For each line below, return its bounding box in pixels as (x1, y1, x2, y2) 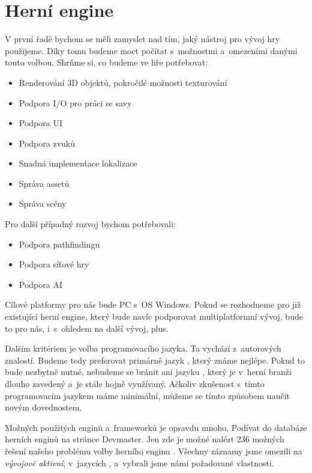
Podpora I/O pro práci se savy (19, 96, 132, 109)
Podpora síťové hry (19, 258, 89, 270)
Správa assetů (19, 177, 70, 189)
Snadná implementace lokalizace (19, 157, 137, 169)
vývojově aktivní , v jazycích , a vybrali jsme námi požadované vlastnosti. (5, 456, 274, 469)
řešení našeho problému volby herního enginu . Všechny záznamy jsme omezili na (5, 444, 302, 457)
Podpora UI (19, 117, 62, 129)
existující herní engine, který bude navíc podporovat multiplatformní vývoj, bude (5, 310, 303, 323)
